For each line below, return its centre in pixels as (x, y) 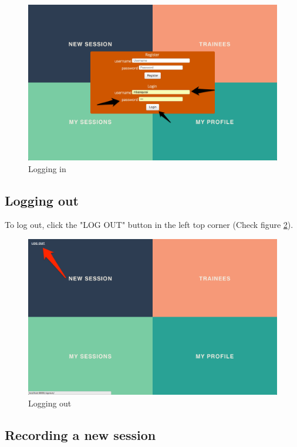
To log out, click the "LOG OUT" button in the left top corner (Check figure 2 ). (149, 225)
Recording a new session (80, 434)
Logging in (47, 168)
